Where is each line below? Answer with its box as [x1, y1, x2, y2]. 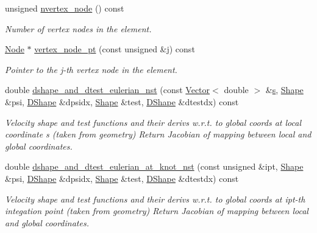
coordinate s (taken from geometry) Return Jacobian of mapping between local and [5, 128, 312, 141]
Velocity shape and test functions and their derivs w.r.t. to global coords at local [5, 116, 301, 128]
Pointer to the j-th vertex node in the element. [5, 63, 177, 75]
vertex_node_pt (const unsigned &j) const [34, 43, 195, 55]
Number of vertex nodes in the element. [5, 22, 152, 35]
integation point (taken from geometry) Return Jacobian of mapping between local [5, 204, 308, 217]
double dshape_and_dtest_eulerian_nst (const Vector [5, 83, 210, 96]
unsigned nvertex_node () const [5, 2, 124, 14]
